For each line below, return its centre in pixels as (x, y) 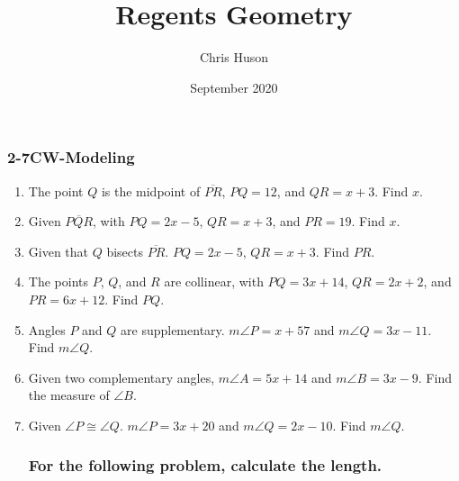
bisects (125, 251)
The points (58, 281)
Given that (58, 251)
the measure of (69, 395)
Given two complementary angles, (121, 377)
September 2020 (234, 87)
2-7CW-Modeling (71, 157)
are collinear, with (214, 281)
